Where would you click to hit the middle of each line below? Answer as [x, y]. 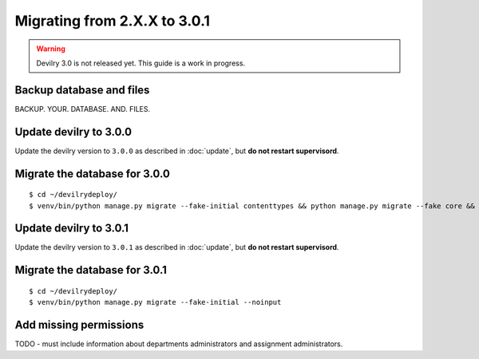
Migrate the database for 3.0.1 [91, 270]
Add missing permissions [79, 325]
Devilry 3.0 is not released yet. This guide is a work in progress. [141, 63]
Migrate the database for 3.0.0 [93, 174]
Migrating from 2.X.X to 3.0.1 [113, 21]
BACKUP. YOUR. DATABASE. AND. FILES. [83, 108]
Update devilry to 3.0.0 [73, 132]
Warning [51, 49]
